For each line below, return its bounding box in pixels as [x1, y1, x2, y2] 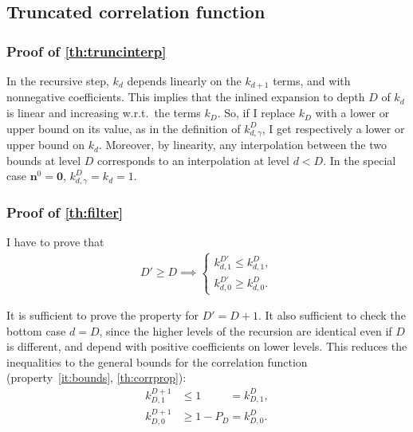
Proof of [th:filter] [6, 202, 124, 222]
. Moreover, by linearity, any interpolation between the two [98, 136, 387, 153]
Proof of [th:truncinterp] [6, 41, 167, 61]
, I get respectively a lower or [262, 120, 405, 136]
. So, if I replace [217, 104, 295, 121]
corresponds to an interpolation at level [96, 151, 289, 168]
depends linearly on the [127, 73, 242, 88]
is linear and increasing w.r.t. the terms [6, 104, 201, 121]
